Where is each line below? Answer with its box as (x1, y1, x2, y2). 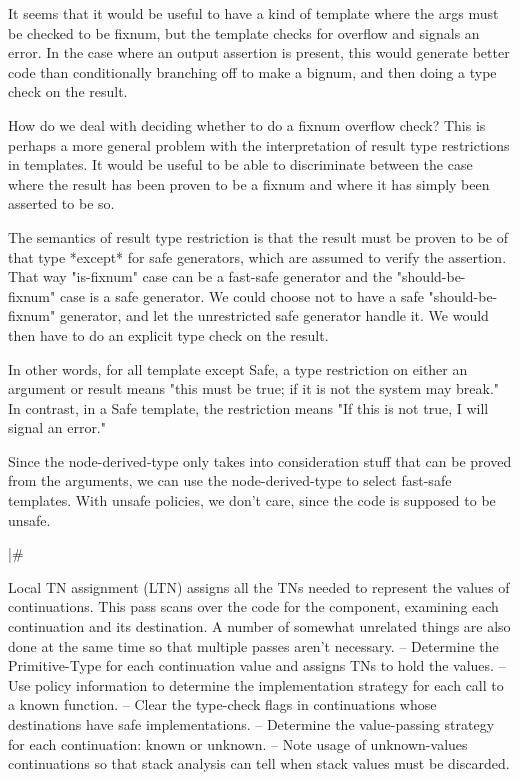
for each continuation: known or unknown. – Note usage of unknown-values (8, 733, 468, 754)
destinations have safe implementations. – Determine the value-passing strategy (8, 714, 495, 734)
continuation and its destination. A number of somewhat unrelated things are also (8, 616, 511, 637)
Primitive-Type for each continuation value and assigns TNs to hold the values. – (8, 655, 506, 676)
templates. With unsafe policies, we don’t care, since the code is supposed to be (8, 490, 496, 511)
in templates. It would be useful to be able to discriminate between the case (8, 154, 473, 175)
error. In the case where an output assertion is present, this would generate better (8, 42, 510, 63)
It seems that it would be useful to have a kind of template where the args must (8, 3, 499, 23)
